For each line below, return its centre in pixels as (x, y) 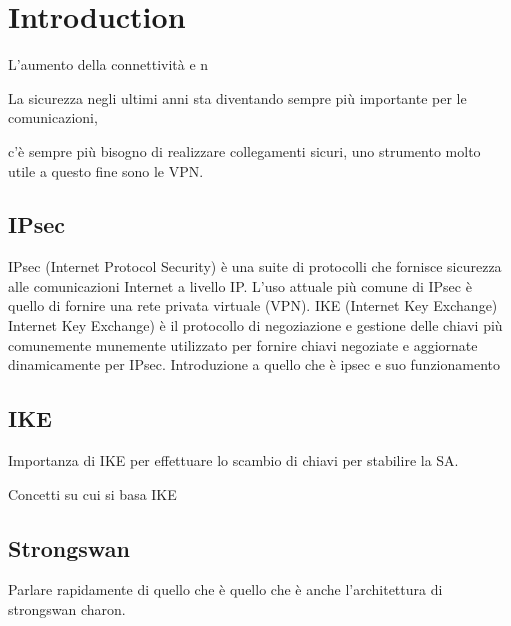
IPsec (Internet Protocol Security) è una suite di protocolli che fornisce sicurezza (255, 266)
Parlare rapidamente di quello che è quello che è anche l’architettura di (225, 589)
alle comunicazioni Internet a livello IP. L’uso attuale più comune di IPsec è (240, 285)
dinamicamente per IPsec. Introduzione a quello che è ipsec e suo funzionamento (254, 364)
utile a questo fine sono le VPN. (106, 170)
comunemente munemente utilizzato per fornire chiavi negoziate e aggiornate (243, 344)
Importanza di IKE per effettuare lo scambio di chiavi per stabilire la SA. (233, 460)
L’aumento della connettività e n (108, 64)
